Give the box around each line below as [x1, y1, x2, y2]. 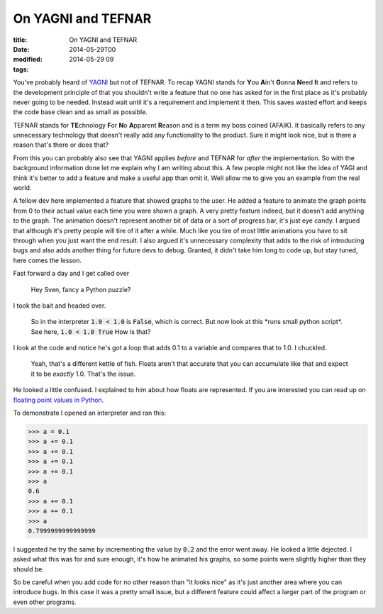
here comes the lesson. [13, 256, 82, 264]
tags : [13, 65, 29, 74]
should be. [13, 564, 45, 574]
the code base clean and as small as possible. [13, 108, 148, 116]
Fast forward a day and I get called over [13, 269, 130, 278]
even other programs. [13, 598, 77, 606]
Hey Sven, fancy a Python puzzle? [30, 285, 131, 294]
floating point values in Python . [13, 396, 104, 404]
